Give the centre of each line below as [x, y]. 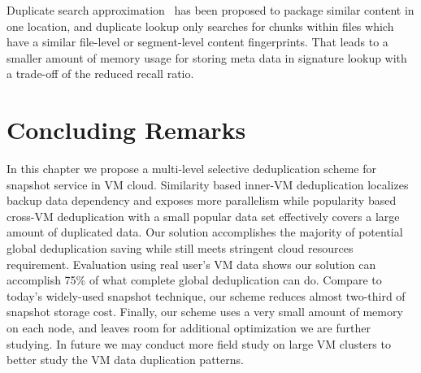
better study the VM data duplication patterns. [125, 360]
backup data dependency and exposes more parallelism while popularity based [202, 200]
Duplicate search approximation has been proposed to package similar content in [210, 10]
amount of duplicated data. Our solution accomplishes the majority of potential [205, 232]
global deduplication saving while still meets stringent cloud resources [180, 248]
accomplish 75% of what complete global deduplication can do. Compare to [194, 280]
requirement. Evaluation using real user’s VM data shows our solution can [191, 264]
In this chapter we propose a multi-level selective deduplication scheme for [191, 169]
